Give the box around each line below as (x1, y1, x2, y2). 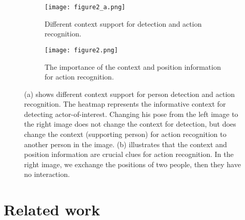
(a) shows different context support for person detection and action (24, 88, 235, 99)
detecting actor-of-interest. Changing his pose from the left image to (24, 108, 238, 119)
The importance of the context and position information (45, 61, 221, 72)
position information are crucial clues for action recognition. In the (24, 149, 234, 159)
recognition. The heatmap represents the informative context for (24, 98, 226, 109)
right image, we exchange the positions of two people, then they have (24, 158, 241, 169)
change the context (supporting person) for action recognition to (24, 129, 227, 139)
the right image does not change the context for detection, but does (24, 118, 236, 129)
